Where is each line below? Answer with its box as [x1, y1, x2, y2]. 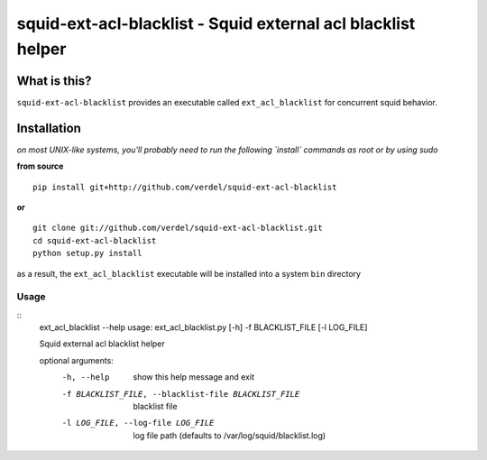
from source [16, 161, 64, 171]
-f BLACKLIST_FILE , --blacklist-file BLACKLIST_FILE [61, 389, 300, 399]
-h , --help [61, 373, 110, 382]
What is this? [16, 73, 92, 88]
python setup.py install [32, 248, 142, 259]
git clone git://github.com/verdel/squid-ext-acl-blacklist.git [32, 223, 324, 234]
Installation [16, 120, 81, 135]
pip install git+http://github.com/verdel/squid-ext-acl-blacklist [32, 181, 337, 192]
